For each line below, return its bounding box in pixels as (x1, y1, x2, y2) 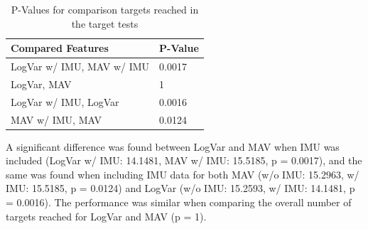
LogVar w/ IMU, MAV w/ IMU (11, 59, 150, 74)
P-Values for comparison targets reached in (11, 2, 199, 16)
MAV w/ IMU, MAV (11, 112, 102, 127)
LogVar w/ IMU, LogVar (11, 94, 119, 109)
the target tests (71, 16, 139, 31)
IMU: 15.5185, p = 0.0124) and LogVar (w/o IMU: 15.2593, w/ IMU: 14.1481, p (6, 181, 355, 196)
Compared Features (11, 41, 109, 55)
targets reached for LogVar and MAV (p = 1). (6, 208, 207, 223)
